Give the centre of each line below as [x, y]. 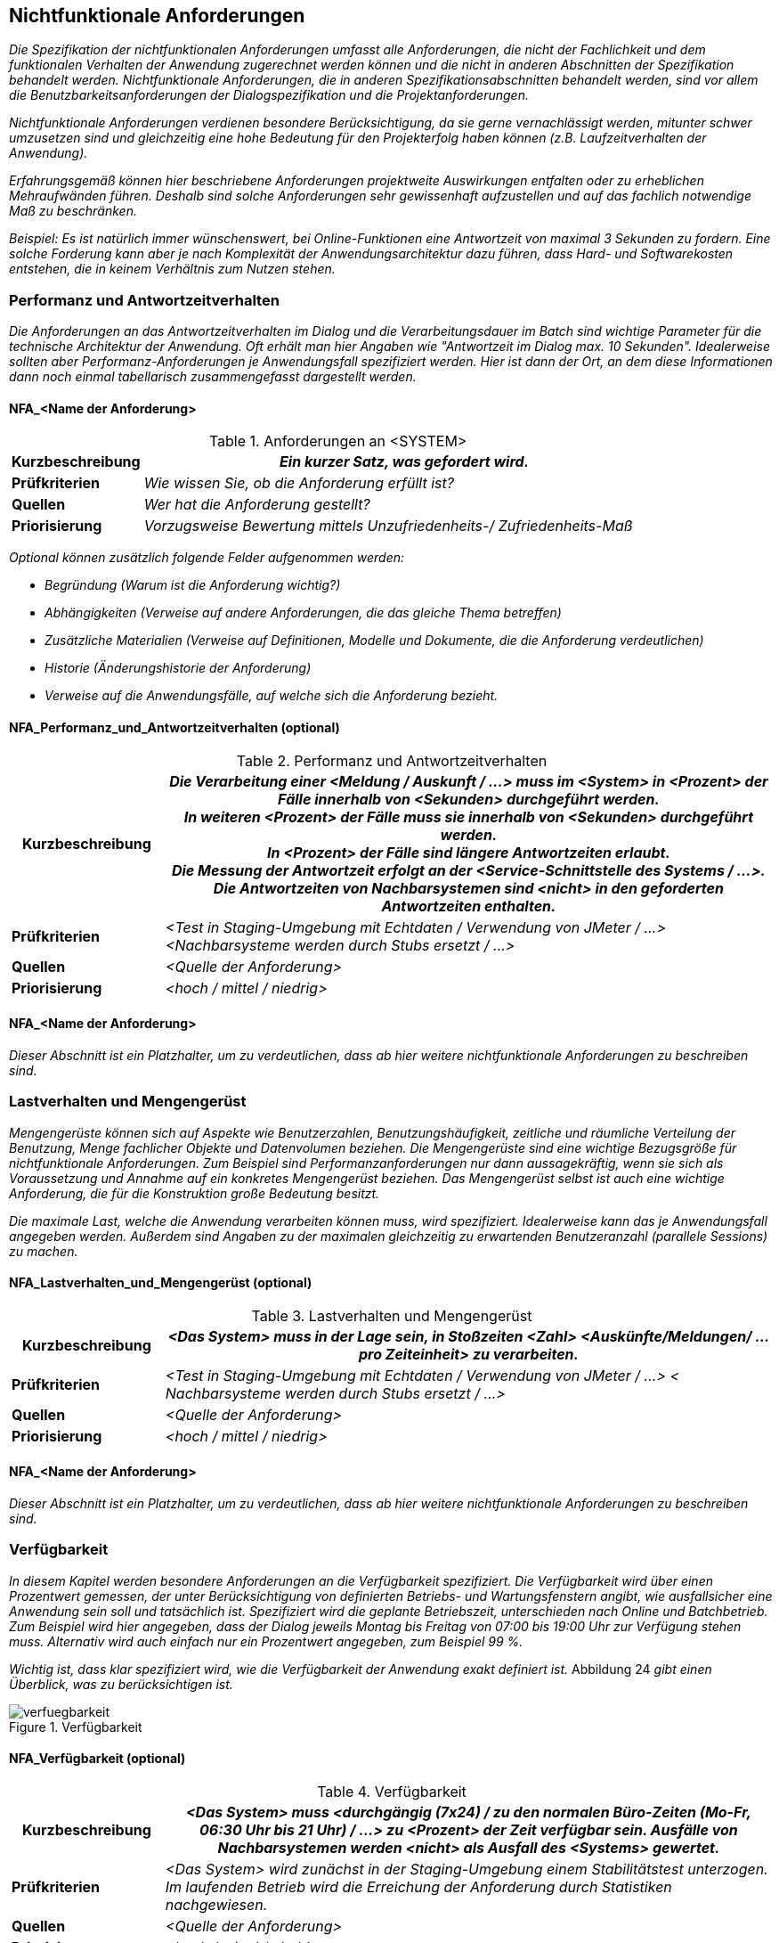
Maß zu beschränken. [73, 211]
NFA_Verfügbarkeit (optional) [97, 1759]
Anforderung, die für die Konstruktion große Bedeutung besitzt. [195, 1193]
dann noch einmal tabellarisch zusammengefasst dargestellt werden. [213, 377]
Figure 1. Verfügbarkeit [76, 1727]
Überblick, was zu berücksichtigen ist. [121, 1684]
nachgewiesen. [216, 1904]
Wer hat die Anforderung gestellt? [257, 505]
